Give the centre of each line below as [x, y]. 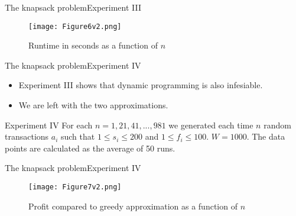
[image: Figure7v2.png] [75, 187]
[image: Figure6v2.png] [75, 26]
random [277, 125]
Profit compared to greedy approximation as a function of [133, 206]
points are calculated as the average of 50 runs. [90, 148]
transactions [27, 136]
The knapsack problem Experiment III [73, 7]
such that [78, 136]
